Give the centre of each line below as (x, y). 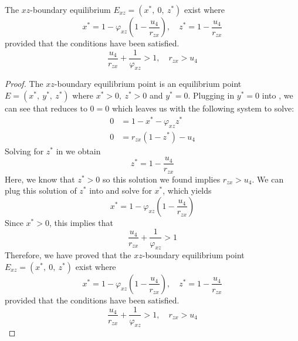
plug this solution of (41, 190)
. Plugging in (211, 95)
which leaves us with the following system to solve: (203, 108)
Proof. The (24, 84)
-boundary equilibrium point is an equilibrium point (148, 84)
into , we (277, 95)
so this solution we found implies (161, 179)
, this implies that (81, 222)
